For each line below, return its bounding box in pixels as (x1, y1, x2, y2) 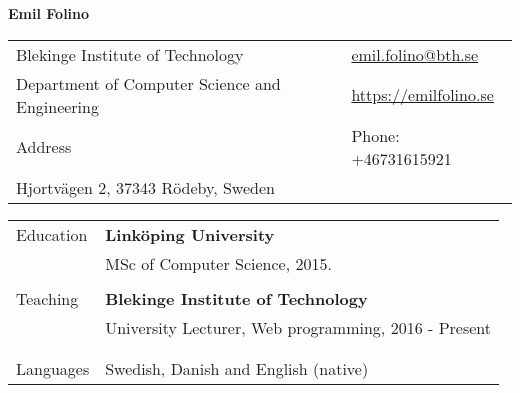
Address (16, 135, 72, 159)
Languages (16, 356, 90, 380)
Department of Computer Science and (16, 71, 281, 95)
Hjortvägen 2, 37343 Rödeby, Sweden (16, 175, 275, 199)
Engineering (16, 94, 99, 118)
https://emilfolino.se (351, 83, 494, 107)
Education (16, 222, 88, 246)
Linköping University (105, 222, 275, 246)
